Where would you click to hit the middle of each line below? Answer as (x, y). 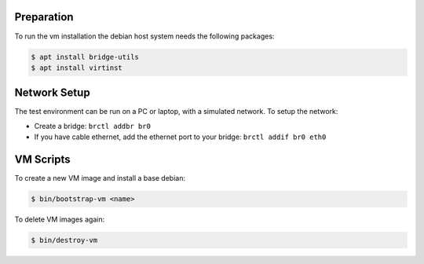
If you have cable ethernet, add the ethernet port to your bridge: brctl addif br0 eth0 (180, 137)
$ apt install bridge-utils (85, 57)
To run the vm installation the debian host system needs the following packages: (144, 36)
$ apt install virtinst (77, 68)
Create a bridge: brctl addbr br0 (92, 126)
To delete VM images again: (60, 219)
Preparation (44, 17)
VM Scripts (42, 159)
